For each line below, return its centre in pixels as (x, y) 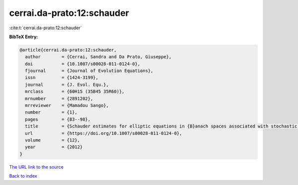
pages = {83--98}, (58, 119)
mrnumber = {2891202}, (59, 98)
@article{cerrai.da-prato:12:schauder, (68, 50)
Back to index (23, 176)
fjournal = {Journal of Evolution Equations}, (89, 71)
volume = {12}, (53, 140)
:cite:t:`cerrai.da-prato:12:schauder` (45, 28)
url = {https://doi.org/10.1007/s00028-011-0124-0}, (104, 133)
